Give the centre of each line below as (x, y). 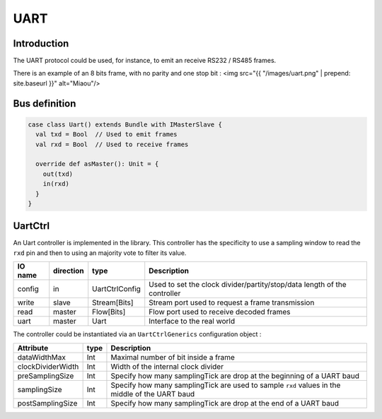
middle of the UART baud (153, 394)
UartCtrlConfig (117, 289)
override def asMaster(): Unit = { (97, 164)
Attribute (33, 348)
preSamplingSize (46, 376)
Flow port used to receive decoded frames (220, 312)
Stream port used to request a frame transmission (232, 302)
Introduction (41, 43)
